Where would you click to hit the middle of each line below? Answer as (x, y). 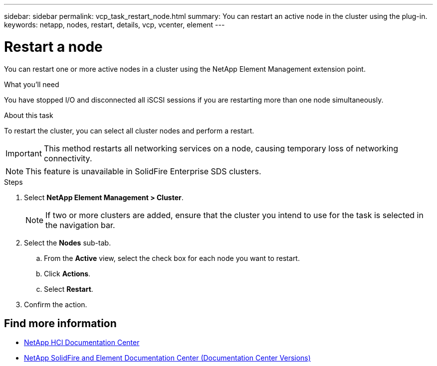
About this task (29, 115)
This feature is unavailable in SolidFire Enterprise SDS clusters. (143, 171)
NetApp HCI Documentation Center (82, 343)
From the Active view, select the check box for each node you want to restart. (172, 258)
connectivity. (68, 158)
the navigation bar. (80, 225)
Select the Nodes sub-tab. (68, 243)
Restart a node (53, 47)
